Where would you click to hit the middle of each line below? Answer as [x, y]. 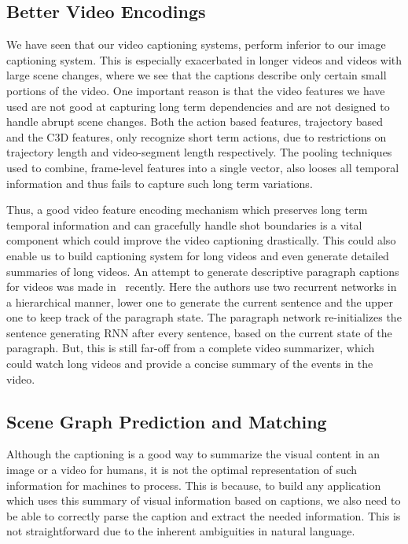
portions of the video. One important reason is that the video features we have [196, 90]
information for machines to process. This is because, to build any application [194, 485]
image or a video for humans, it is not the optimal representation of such [182, 470]
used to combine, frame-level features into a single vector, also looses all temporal [203, 167]
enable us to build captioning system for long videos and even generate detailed [198, 255]
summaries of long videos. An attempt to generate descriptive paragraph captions [203, 271]
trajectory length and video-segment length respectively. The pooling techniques [199, 152]
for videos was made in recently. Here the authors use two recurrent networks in [202, 287]
